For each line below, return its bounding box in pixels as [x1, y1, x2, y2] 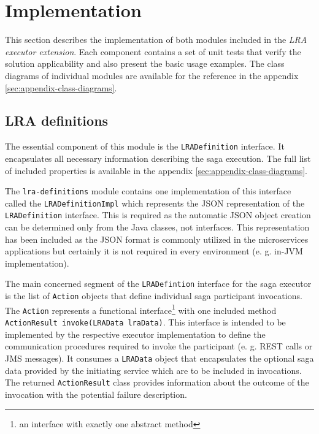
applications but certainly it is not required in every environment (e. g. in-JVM [5, 245, 303, 257]
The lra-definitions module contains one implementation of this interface [5, 185, 291, 197]
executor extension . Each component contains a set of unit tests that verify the [5, 45, 301, 58]
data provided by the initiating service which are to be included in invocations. [5, 364, 302, 376]
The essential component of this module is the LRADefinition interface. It [5, 140, 285, 153]
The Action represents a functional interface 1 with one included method [5, 302, 277, 316]
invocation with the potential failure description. [5, 387, 187, 400]
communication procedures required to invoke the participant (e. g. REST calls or [5, 340, 313, 352]
